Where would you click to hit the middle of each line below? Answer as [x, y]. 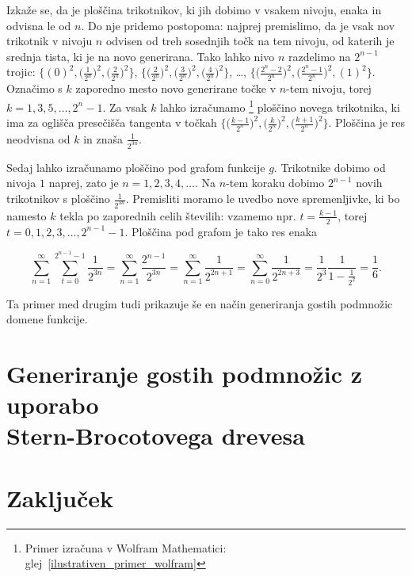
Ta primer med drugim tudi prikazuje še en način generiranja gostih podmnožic [200, 303]
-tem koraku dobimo [275, 183]
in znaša [103, 138]
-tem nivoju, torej [329, 88]
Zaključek [60, 497]
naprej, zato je [84, 183]
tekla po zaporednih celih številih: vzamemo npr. [178, 215]
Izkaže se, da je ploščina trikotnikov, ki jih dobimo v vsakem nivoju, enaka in [194, 10]
